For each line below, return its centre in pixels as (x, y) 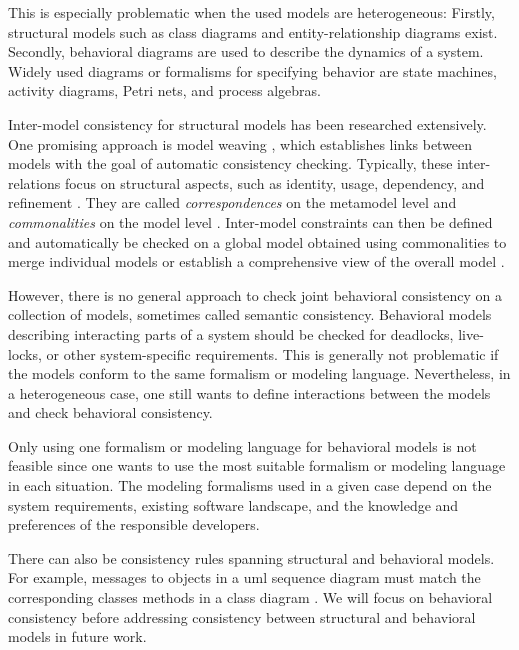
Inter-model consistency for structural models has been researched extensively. (247, 123)
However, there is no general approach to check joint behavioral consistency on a (255, 294)
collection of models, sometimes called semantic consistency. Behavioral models (250, 314)
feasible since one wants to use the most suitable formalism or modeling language (257, 465)
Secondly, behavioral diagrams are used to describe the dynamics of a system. (246, 51)
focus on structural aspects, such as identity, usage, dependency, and (274, 182)
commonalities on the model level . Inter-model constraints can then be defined (250, 221)
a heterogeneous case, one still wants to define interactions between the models (249, 392)
